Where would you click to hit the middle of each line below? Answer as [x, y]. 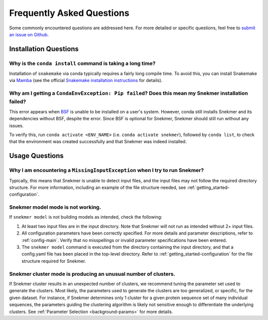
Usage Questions [36, 156]
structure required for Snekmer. [54, 261]
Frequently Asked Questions [69, 13]
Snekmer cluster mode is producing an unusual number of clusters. [92, 274]
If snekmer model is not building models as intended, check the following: [86, 217]
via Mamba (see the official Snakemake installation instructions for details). [86, 80]
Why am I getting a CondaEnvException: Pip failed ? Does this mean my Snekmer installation [129, 93]
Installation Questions [44, 49]
